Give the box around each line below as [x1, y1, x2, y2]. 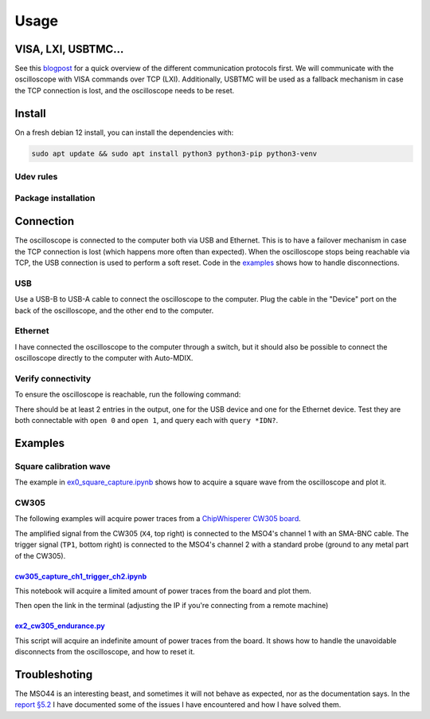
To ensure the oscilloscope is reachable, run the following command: [14, 389, 241, 399]
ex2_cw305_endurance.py [14, 621, 105, 630]
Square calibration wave [14, 460, 111, 472]
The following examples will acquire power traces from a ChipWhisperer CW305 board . [14, 514, 302, 523]
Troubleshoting [14, 667, 93, 681]
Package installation [14, 192, 96, 203]
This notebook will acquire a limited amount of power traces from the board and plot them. [14, 586, 312, 595]
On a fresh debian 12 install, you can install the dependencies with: [14, 128, 234, 137]
